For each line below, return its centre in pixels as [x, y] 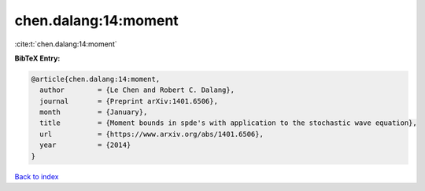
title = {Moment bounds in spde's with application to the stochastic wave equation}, [228, 123]
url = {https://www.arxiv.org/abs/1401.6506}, [152, 134]
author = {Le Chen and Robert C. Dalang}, [137, 90]
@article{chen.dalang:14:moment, [96, 79]
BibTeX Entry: [37, 58]
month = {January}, [94, 112]
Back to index [37, 176]
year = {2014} [85, 145]
